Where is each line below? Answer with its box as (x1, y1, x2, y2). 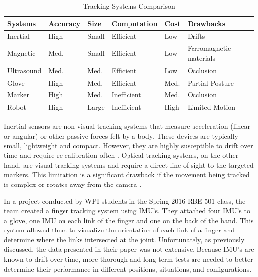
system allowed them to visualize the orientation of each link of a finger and (4, 225, 235, 235)
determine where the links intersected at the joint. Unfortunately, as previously (4, 234, 245, 244)
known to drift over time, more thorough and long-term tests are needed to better (4, 254, 253, 264)
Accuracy (48, 18, 81, 28)
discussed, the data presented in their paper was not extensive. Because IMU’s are (4, 244, 254, 254)
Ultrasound (7, 65, 42, 75)
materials (187, 52, 215, 63)
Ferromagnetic (187, 43, 231, 53)
